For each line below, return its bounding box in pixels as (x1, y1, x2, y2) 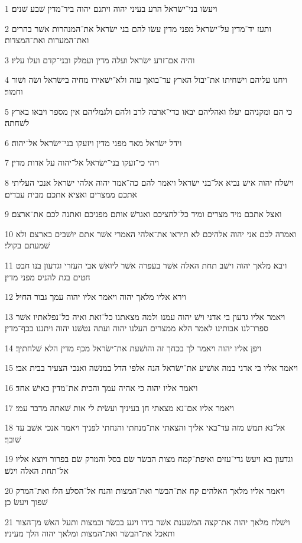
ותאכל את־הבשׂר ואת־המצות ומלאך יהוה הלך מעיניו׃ (5, 527, 175, 539)
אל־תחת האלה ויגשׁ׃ (5, 464, 69, 477)
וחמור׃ (5, 85, 23, 97)
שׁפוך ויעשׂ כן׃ (5, 496, 48, 508)
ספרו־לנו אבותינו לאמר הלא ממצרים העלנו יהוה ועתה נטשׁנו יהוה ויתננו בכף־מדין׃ (5, 322, 268, 334)
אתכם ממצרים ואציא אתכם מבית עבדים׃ (5, 188, 138, 200)
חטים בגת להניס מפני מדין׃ (5, 270, 90, 283)
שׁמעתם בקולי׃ (5, 239, 50, 251)
